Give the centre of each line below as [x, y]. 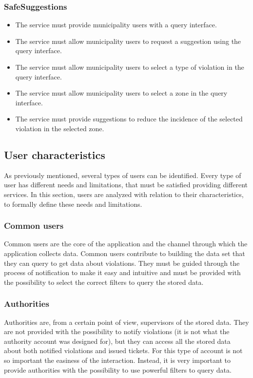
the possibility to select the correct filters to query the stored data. [104, 282]
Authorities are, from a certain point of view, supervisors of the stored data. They [126, 322]
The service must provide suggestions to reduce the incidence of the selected [129, 119]
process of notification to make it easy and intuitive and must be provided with [122, 272]
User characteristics [55, 154]
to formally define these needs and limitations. [73, 204]
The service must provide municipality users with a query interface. [116, 25]
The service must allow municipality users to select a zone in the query [121, 93]
